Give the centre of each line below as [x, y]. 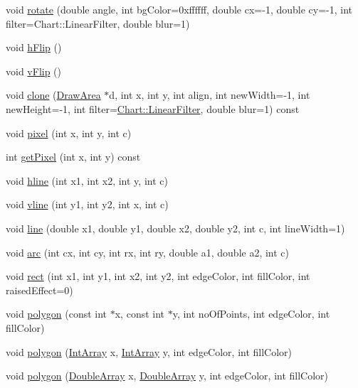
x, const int [140, 314]
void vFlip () [34, 71]
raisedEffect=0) [40, 290]
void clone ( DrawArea [53, 95]
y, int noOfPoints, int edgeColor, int [251, 314]
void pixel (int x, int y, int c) [69, 133]
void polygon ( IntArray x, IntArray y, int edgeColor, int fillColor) [149, 351]
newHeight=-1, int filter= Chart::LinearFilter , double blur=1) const [153, 108]
